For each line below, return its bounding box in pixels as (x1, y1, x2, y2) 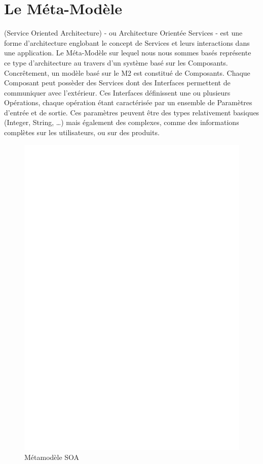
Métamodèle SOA (24, 451, 80, 462)
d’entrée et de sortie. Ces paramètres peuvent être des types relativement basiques (4, 107, 259, 117)
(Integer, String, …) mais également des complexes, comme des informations (4, 117, 239, 128)
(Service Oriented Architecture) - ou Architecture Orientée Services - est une (4, 27, 243, 38)
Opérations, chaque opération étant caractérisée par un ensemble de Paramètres (4, 97, 252, 108)
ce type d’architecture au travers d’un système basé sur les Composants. (4, 57, 228, 68)
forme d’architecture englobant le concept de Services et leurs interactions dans (4, 37, 250, 48)
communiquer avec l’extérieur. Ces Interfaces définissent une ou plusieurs (4, 87, 231, 98)
